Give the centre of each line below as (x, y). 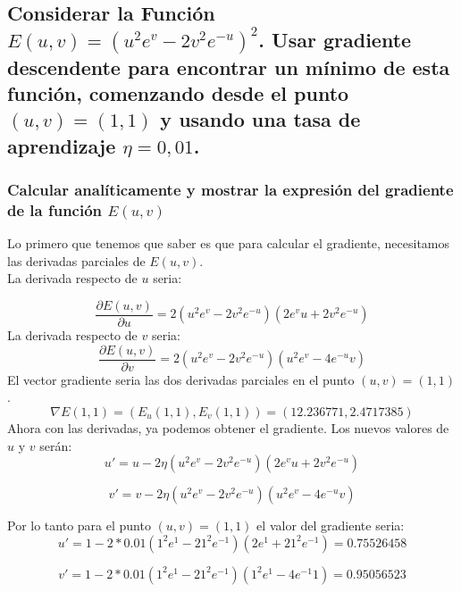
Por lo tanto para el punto (79, 525)
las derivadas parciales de (76, 260)
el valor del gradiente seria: (331, 525)
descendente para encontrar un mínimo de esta (229, 67)
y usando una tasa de (260, 119)
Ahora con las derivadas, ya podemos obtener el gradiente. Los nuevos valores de (228, 427)
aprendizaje (62, 145)
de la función (55, 209)
